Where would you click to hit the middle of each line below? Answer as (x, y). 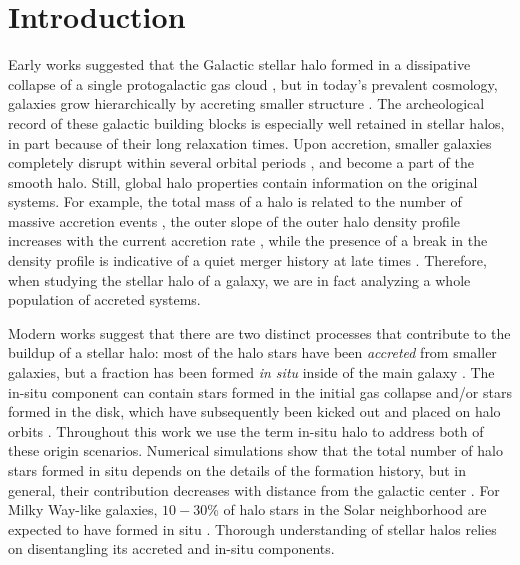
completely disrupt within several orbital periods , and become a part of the (241, 162)
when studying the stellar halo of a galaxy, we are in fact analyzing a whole (239, 279)
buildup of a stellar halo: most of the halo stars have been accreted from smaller (252, 352)
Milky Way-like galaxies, (83, 509)
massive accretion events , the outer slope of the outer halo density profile (234, 220)
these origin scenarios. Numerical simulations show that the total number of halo (255, 450)
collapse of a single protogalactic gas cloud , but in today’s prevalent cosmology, (253, 83)
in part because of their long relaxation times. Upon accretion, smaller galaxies (250, 142)
